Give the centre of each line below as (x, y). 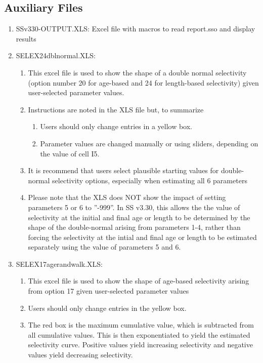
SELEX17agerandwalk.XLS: (59, 264)
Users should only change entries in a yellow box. (116, 126)
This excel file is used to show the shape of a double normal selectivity (137, 72)
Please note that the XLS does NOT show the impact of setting (127, 197)
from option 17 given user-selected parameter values (108, 291)
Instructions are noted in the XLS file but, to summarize (116, 109)
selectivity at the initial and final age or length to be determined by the (139, 217)
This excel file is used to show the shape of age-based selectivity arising (139, 281)
